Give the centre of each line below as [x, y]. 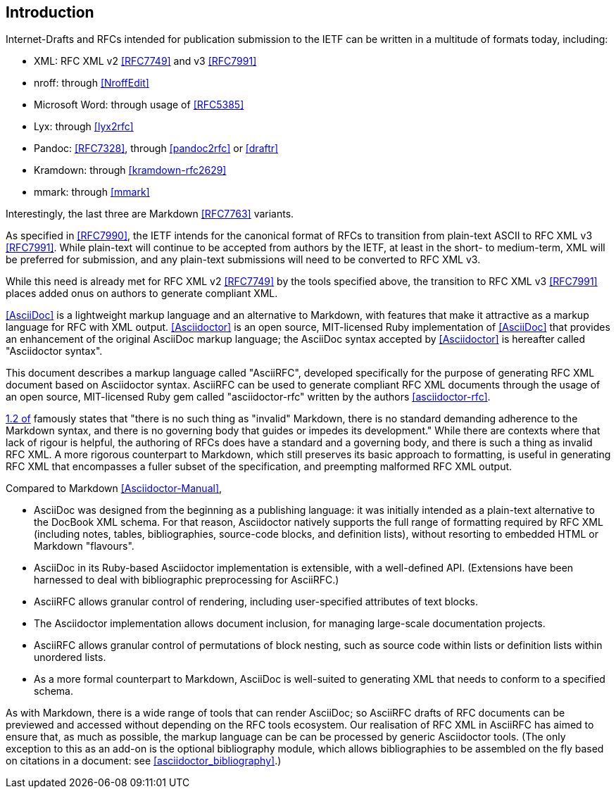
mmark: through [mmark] [92, 192]
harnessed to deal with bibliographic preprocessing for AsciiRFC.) [187, 580]
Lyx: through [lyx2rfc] [84, 127]
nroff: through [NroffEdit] [92, 83]
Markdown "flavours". [84, 546]
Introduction [50, 12]
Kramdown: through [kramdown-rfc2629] [130, 170]
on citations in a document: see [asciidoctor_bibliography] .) [144, 761]
